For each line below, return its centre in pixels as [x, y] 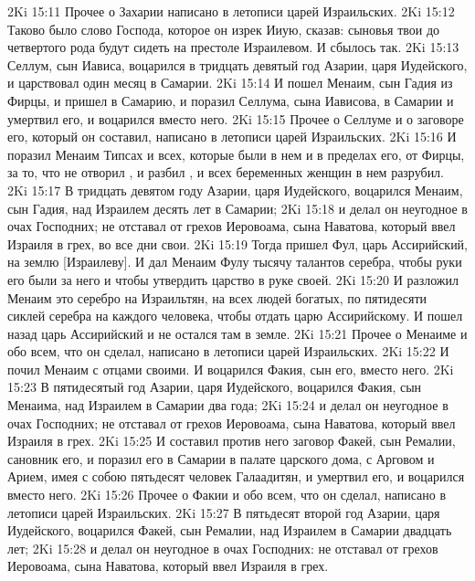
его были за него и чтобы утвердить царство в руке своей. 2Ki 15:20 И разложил [233, 279]
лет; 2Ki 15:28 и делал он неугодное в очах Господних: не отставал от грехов [223, 548]
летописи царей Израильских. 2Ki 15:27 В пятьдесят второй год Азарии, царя [224, 512]
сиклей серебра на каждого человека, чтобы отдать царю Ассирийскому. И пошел [235, 316]
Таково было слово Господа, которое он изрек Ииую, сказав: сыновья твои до [224, 29]
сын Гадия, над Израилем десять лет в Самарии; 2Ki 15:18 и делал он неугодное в [237, 208]
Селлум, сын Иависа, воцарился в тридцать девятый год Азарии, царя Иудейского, [237, 64]
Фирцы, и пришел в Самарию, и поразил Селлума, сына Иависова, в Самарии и [231, 100]
